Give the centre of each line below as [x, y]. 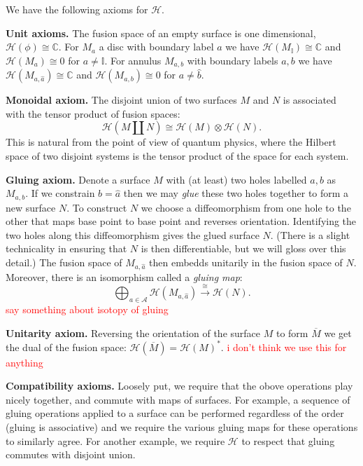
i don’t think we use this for [287, 347]
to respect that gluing [288, 440]
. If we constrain [60, 193]
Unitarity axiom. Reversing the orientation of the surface [133, 333]
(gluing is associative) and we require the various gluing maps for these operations [182, 427]
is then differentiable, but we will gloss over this [243, 248]
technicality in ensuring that [66, 248]
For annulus [136, 60]
